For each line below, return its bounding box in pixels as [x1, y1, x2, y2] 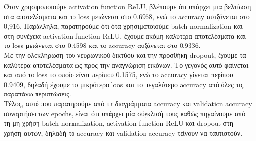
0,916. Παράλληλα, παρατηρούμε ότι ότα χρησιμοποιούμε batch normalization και [4, 21, 243, 31]
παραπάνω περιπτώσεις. [4, 89, 71, 99]
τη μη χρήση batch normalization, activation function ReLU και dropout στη [4, 118, 234, 128]
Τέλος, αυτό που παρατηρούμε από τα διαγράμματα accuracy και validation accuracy [4, 98, 252, 108]
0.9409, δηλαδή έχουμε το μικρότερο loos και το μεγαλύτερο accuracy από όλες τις [4, 79, 244, 89]
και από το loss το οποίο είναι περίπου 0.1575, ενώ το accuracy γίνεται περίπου [4, 69, 233, 80]
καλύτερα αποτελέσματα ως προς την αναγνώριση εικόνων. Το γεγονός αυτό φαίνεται [4, 59, 249, 70]
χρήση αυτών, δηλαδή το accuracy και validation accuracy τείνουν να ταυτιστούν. [4, 127, 243, 138]
